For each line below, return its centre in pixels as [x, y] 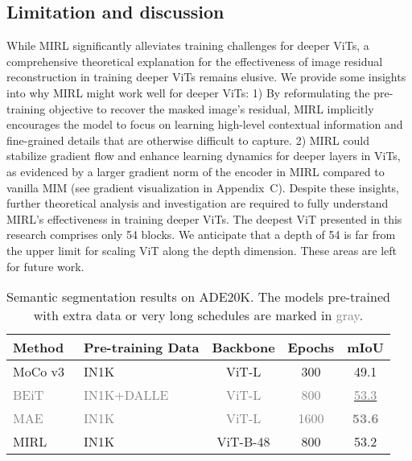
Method [39, 348]
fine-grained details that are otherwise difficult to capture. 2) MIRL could [188, 140]
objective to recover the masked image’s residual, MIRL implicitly [211, 108]
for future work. [45, 266]
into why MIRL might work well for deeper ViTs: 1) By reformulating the [188, 92]
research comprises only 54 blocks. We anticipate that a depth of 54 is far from [201, 235]
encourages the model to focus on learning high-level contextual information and [205, 124]
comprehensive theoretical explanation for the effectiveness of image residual [195, 61]
